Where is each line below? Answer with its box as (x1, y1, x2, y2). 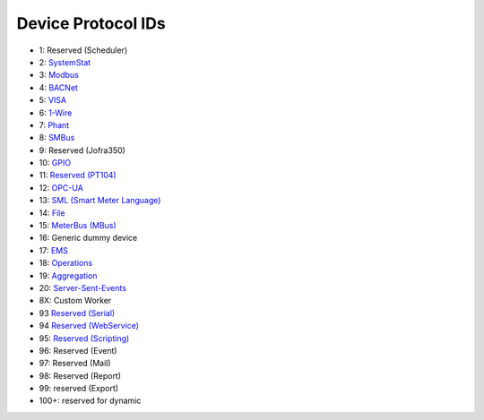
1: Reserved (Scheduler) (39, 45, 128, 56)
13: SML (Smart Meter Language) (39, 195, 161, 206)
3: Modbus (39, 70, 80, 81)
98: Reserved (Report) (39, 370, 121, 381)
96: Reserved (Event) (39, 345, 117, 356)
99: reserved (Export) (39, 383, 119, 394)
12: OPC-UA (39, 182, 84, 193)
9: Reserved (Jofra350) (39, 144, 125, 156)
